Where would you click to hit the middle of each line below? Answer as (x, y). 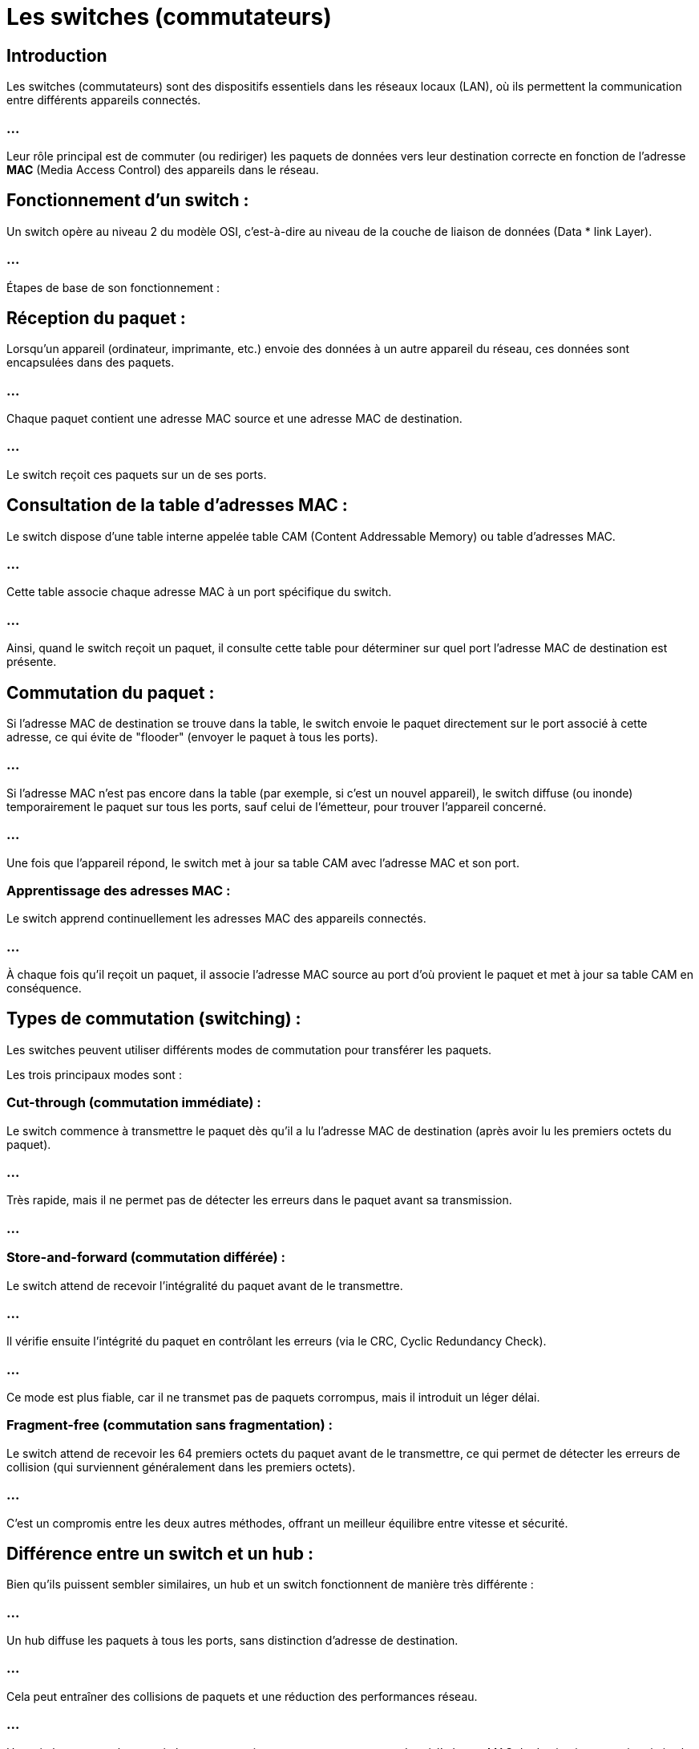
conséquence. (44, 988)
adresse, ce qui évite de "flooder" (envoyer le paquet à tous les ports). (192, 737)
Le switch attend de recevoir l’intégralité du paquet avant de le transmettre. (205, 1285)
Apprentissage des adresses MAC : (119, 890)
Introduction (57, 55)
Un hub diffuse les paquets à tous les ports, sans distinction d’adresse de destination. (232, 1641)
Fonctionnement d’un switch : (128, 201)
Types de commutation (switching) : (154, 1019)
